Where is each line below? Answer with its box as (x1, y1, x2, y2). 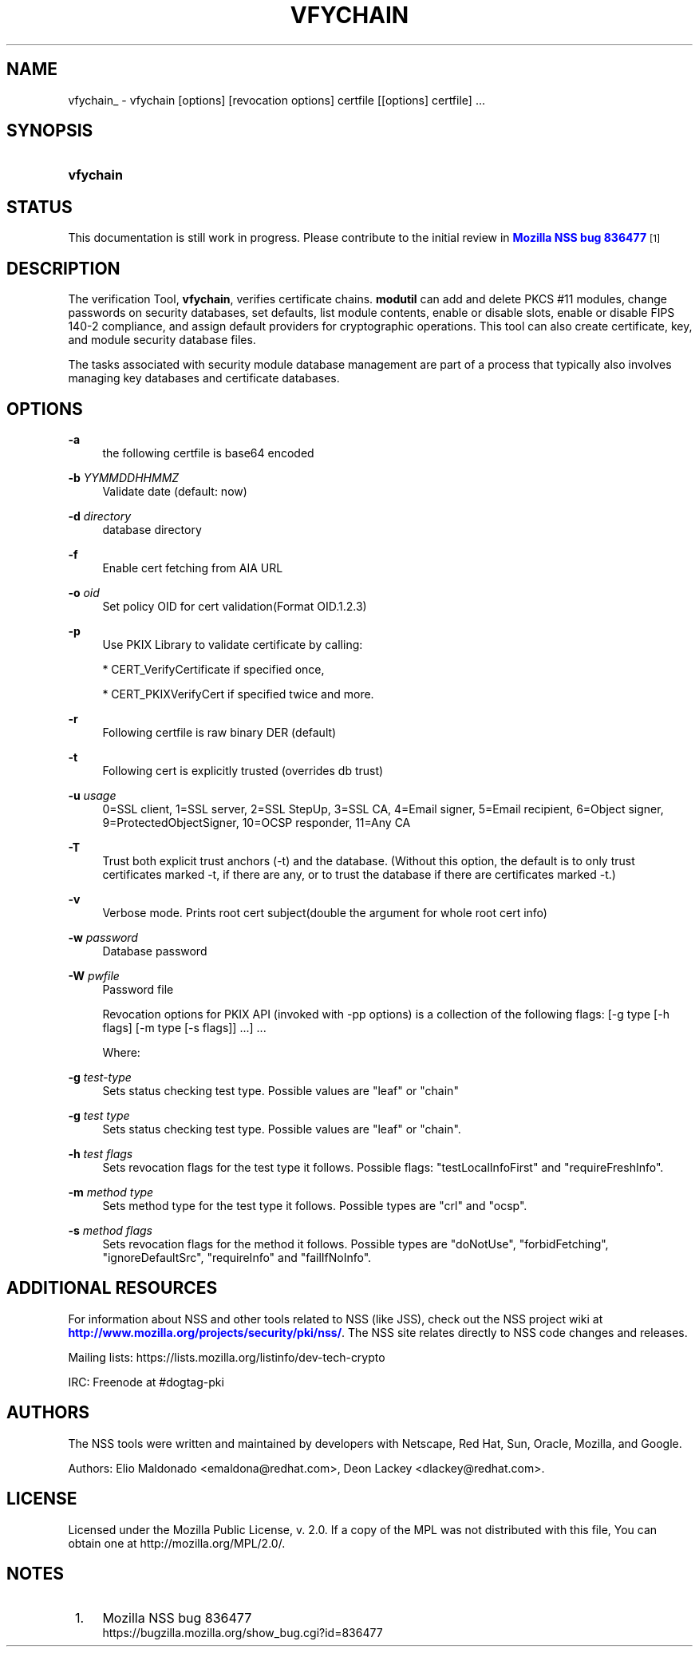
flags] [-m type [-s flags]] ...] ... (102, 1020, 267, 1034)
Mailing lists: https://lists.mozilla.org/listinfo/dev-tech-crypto (68, 1350, 385, 1364)
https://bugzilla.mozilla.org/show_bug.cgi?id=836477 (102, 1626, 383, 1640)
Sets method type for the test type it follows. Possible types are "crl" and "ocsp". (102, 1198, 527, 1212)
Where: (102, 1045, 140, 1059)
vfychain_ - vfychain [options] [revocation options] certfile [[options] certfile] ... (68, 93, 485, 107)
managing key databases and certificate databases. (68, 371, 340, 386)
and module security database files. (68, 333, 256, 347)
